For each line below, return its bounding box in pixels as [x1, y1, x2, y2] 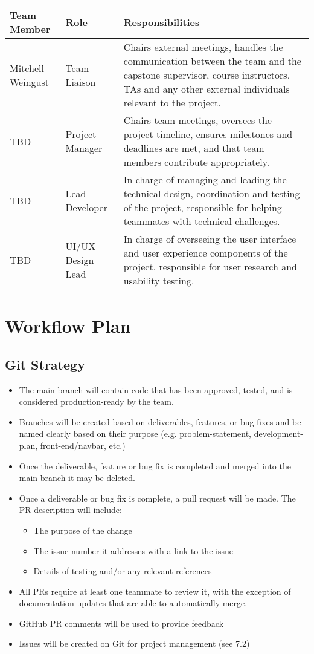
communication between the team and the [123, 54, 301, 68]
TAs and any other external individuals [123, 82, 290, 96]
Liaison [65, 74, 96, 89]
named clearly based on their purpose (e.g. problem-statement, [19, 427, 252, 440]
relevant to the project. [123, 96, 221, 110]
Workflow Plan [5, 313, 131, 338]
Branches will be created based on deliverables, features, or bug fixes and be [19, 415, 301, 428]
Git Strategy [5, 355, 85, 373]
